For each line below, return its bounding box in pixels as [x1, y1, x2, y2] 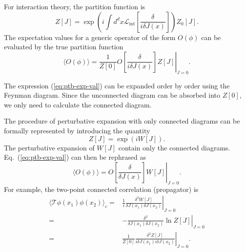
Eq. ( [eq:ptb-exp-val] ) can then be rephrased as [4, 152, 146, 162]
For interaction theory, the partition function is [4, 1, 145, 11]
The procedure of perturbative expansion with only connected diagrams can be [4, 116, 240, 126]
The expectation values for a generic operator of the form [4, 32, 176, 42]
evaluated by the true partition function [4, 42, 123, 52]
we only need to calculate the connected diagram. [4, 99, 152, 109]
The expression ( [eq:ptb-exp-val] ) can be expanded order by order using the [4, 80, 230, 90]
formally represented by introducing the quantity [4, 125, 150, 135]
